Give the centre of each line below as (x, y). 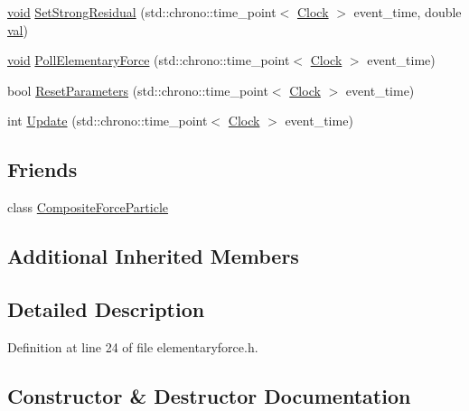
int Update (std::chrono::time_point (108, 121)
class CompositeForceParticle (88, 207)
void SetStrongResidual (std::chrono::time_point (142, 12)
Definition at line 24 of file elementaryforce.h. (133, 346)
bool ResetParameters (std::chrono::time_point (138, 90)
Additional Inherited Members (153, 256)
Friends (42, 169)
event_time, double (408, 12)
